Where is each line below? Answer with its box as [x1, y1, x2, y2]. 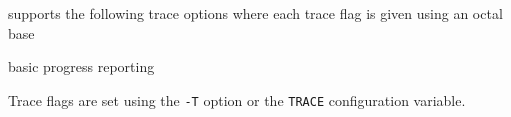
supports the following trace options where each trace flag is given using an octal [8, 3, 503, 23]
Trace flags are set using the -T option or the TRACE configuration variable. [8, 89, 466, 110]
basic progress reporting [8, 56, 155, 77]
